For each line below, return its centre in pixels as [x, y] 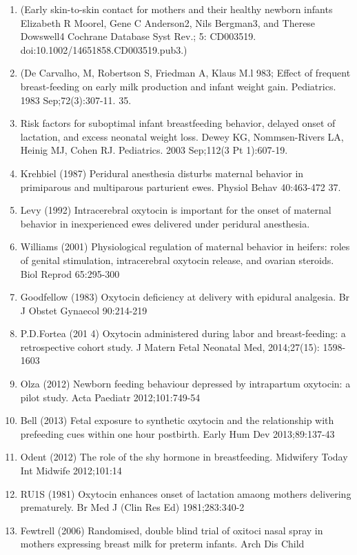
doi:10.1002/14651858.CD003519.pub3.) [104, 49]
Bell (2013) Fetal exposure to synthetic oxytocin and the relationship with [177, 420]
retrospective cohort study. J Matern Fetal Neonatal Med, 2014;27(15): [170, 346]
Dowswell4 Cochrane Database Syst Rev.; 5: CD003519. [138, 36]
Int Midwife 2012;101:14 [71, 471]
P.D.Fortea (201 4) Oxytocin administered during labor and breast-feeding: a [183, 333]
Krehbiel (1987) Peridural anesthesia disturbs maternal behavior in [162, 173]
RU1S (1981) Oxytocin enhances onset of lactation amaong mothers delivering [186, 493]
